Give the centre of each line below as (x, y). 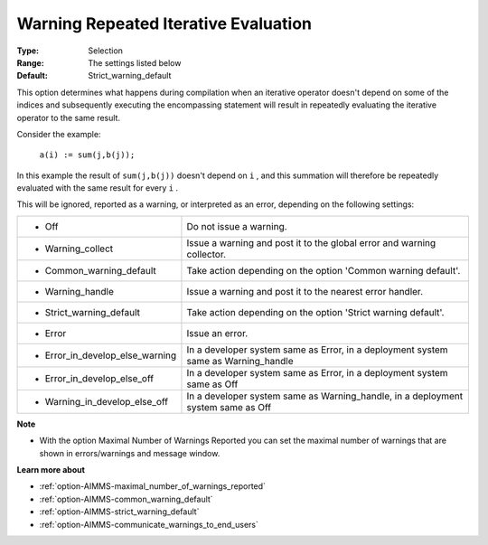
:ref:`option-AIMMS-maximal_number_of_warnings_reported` (153, 486)
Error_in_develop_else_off (99, 378)
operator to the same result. (69, 117)
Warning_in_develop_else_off (107, 401)
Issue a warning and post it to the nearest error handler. (305, 291)
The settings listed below (135, 62)
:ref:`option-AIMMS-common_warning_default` (126, 499)
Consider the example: (59, 134)
